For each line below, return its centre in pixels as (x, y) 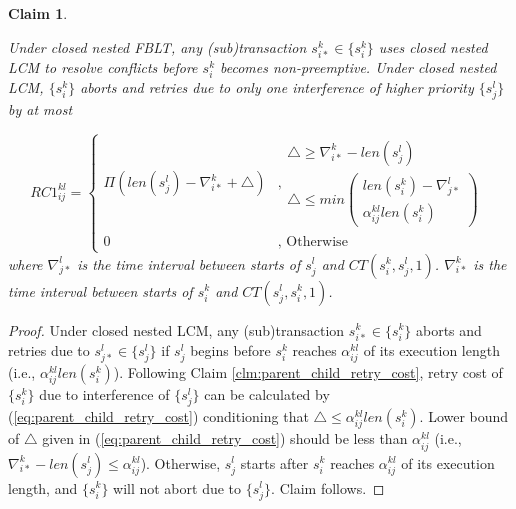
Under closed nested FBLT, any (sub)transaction (157, 46)
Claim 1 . (38, 13)
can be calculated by (267, 394)
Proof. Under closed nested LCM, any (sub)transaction (176, 329)
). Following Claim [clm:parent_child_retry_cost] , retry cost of (308, 371)
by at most (40, 109)
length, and (43, 487)
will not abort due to (177, 487)
